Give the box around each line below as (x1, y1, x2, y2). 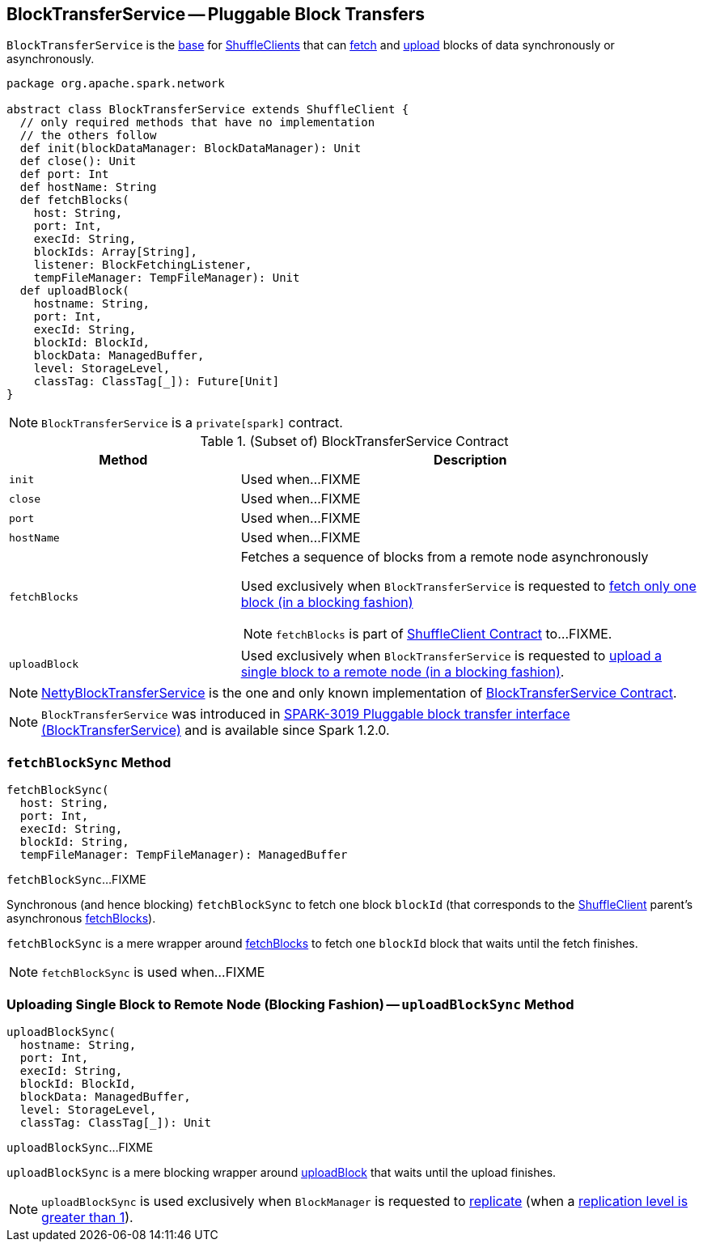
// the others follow (19, 129, 157, 142)
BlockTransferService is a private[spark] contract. (41, 414, 343, 431)
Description (434, 452, 507, 469)
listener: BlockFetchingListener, (33, 258, 252, 272)
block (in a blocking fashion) (240, 594, 413, 611)
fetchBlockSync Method (6, 753, 172, 770)
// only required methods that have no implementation (19, 116, 375, 129)
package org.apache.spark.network (6, 77, 225, 91)
